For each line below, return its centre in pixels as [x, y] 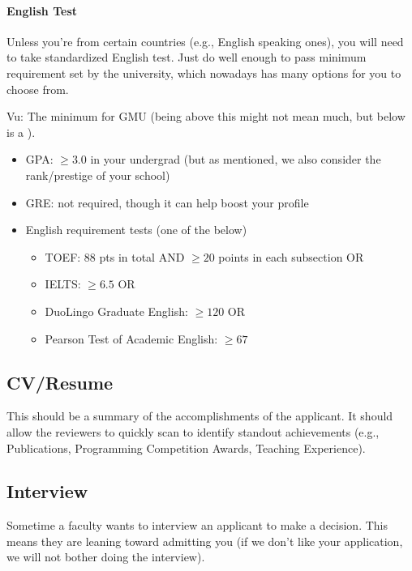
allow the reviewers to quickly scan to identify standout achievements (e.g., [193, 431]
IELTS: [63, 284]
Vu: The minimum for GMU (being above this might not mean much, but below [206, 116]
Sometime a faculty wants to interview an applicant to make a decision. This [197, 525]
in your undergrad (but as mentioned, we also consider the [236, 159]
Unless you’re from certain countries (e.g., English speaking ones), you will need [205, 41]
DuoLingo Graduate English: [116, 311]
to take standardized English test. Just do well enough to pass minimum [187, 57]
